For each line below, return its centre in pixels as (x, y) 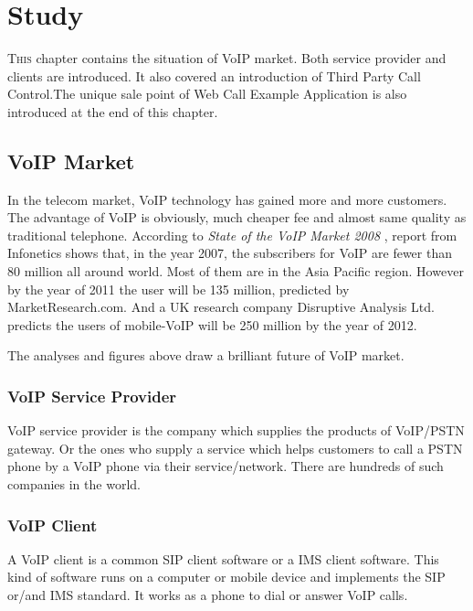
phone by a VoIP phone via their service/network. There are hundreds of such (226, 466)
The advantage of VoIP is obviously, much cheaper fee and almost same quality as (237, 217)
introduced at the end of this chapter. (113, 111)
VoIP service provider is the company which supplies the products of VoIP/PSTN (236, 430)
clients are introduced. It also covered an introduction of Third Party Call (214, 75)
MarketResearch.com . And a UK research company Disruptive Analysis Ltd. (221, 307)
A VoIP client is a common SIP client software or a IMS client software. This (223, 558)
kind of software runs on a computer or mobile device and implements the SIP (226, 577)
